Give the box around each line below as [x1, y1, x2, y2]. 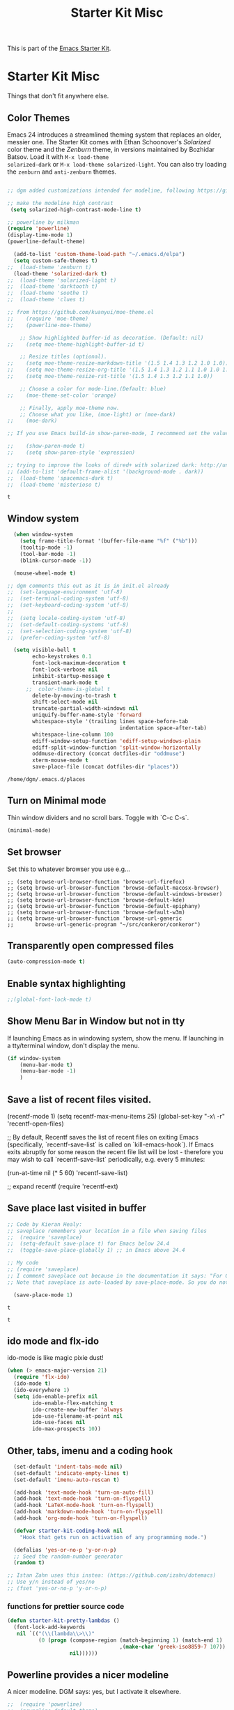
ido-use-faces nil [32, 1419, 86, 1426]
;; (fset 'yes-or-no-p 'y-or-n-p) [7, 1585, 108, 1592]
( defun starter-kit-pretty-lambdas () [7, 1617, 120, 1624]
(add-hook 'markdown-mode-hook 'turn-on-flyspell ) [13, 1508, 164, 1515]
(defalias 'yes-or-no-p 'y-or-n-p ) [13, 1546, 117, 1553]
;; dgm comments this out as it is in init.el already [7, 582, 170, 589]
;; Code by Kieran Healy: [7, 1220, 82, 1228]
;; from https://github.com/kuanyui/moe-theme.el [7, 309, 155, 316]
